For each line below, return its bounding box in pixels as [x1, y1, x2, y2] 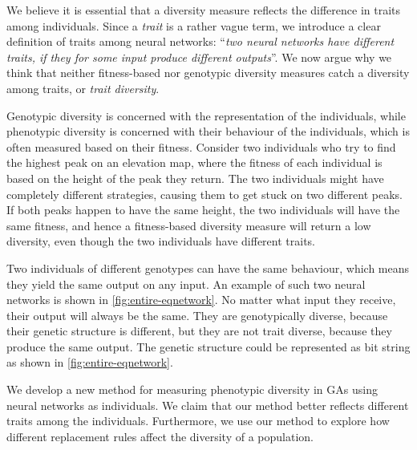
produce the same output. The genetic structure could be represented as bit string [6, 338, 411, 355]
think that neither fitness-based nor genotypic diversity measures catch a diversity [6, 64, 410, 81]
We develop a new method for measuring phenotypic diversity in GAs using [6, 381, 378, 398]
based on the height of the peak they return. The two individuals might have [6, 169, 384, 186]
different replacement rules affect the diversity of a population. [6, 428, 314, 444]
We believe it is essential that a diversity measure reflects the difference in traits [6, 2, 401, 18]
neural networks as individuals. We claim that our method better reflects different [6, 396, 409, 413]
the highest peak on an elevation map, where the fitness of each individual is [6, 154, 383, 171]
